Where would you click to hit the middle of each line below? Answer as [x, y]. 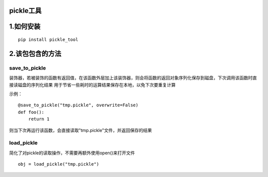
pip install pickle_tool [48, 40]
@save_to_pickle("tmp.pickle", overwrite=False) [78, 105]
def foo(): [31, 112]
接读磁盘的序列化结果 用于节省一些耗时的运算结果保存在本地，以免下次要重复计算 [92, 85]
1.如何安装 [25, 26]
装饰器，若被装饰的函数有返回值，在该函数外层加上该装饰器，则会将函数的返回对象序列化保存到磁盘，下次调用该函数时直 [133, 78]
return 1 [39, 119]
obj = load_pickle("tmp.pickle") [59, 164]
